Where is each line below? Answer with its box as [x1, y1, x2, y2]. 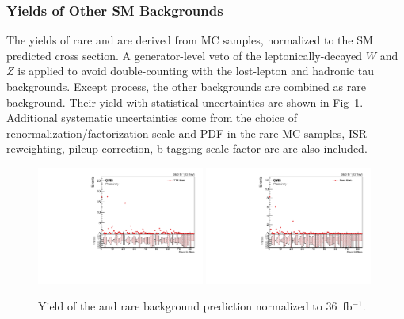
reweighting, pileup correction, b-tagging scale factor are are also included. [6, 140, 368, 157]
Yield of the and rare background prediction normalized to [38, 298, 322, 314]
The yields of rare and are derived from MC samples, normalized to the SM [6, 32, 373, 48]
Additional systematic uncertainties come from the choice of [6, 109, 297, 126]
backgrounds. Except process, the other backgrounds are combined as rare [6, 78, 366, 94]
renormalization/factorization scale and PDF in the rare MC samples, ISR [6, 124, 368, 141]
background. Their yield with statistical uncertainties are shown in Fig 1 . [6, 93, 364, 110]
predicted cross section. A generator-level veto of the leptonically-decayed [6, 47, 363, 63]
